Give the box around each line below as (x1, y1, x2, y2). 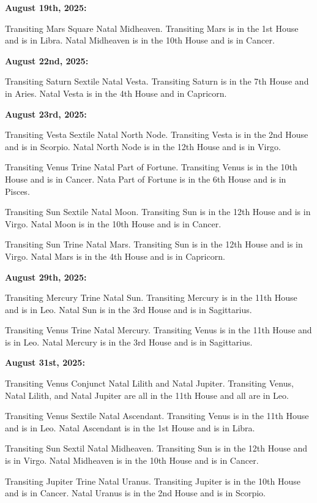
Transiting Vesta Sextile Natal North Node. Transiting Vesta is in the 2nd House (5, 128, 308, 141)
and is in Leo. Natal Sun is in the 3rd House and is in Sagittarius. (5, 303, 252, 316)
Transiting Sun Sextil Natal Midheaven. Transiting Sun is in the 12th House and (5, 442, 307, 455)
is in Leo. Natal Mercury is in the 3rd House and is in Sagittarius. (5, 335, 253, 348)
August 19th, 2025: (5, 1, 87, 13)
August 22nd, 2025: (5, 54, 89, 67)
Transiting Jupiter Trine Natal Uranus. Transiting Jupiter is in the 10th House (5, 474, 300, 487)
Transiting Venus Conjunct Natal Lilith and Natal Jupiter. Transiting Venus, (5, 377, 294, 390)
